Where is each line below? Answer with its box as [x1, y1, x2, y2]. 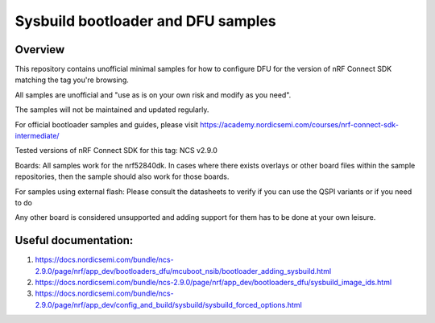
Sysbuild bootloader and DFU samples [14, 12, 277, 30]
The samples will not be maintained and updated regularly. [14, 105, 209, 114]
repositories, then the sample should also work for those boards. [14, 172, 230, 181]
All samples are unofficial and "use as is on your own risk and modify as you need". [14, 89, 292, 100]
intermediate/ [14, 131, 60, 141]
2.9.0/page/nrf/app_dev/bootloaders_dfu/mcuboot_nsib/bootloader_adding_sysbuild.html [35, 266, 332, 275]
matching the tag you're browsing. [14, 75, 129, 85]
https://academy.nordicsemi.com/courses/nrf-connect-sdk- [200, 119, 399, 129]
